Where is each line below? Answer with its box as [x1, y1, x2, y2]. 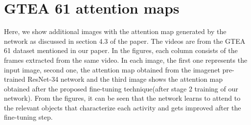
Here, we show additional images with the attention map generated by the [4, 26, 227, 36]
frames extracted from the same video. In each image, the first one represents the [4, 54, 248, 65]
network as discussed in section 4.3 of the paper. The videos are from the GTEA [4, 36, 246, 46]
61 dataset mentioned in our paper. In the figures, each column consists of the [4, 45, 238, 55]
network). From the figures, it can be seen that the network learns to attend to [4, 93, 241, 103]
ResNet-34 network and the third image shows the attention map [27, 74, 223, 84]
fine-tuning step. [4, 112, 53, 122]
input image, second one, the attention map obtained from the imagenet [4, 64, 220, 74]
